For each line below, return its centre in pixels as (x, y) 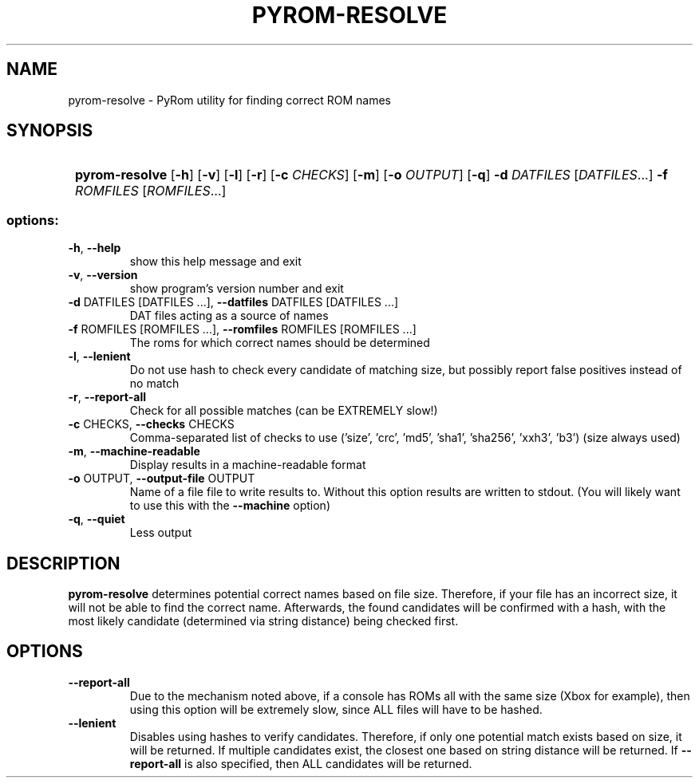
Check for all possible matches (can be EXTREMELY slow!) (284, 411)
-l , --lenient (99, 357)
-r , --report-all (107, 397)
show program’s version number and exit (237, 289)
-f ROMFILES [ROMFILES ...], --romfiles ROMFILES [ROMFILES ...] (242, 329)
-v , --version (103, 275)
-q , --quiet (97, 519)
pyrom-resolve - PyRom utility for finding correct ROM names (229, 100)
